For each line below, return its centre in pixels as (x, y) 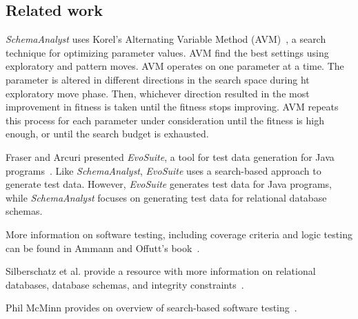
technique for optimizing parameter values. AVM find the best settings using (167, 52)
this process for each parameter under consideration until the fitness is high (165, 120)
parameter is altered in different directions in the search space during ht (158, 79)
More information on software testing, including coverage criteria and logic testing (179, 234)
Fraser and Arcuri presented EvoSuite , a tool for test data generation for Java (170, 156)
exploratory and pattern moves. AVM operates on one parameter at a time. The (175, 66)
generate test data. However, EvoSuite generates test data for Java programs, (169, 184)
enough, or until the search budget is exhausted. (107, 134)
